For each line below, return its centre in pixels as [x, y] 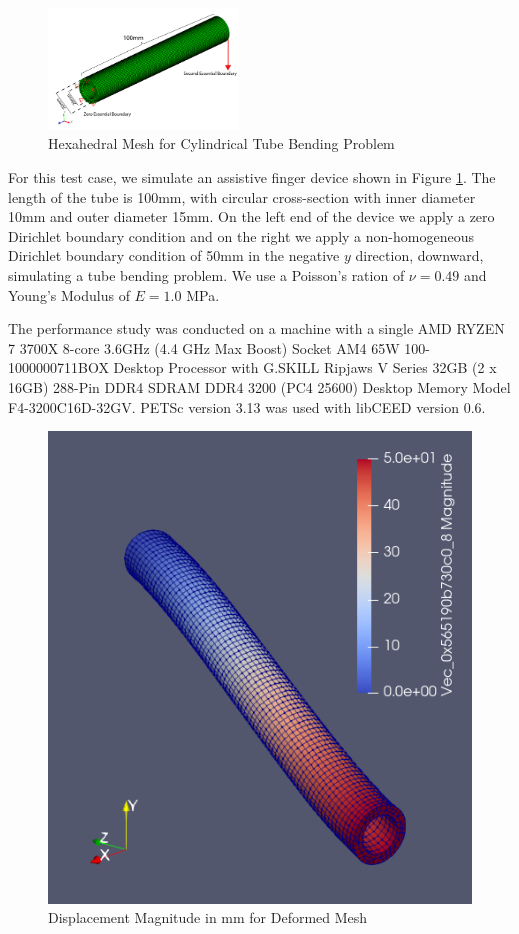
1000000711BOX [58, 367]
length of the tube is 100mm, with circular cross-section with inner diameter [242, 196]
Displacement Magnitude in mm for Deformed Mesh [208, 917]
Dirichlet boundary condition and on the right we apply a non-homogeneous [241, 235]
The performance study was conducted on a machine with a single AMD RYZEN [256, 328]
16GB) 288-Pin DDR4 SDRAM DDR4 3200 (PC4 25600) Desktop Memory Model [259, 386]
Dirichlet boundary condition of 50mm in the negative [174, 255]
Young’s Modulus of [69, 294]
